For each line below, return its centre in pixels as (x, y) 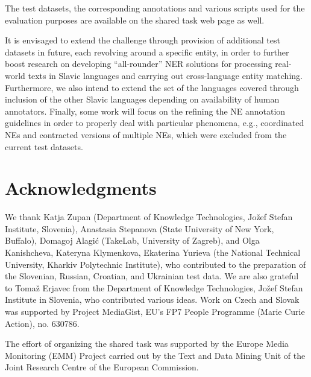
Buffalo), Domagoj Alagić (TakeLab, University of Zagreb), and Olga (132, 240)
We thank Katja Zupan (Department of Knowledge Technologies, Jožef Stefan (149, 217)
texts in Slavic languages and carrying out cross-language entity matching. (165, 75)
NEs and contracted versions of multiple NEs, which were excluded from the (146, 134)
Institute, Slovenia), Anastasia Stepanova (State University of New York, (140, 228)
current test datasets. (44, 146)
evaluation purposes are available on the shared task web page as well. (135, 20)
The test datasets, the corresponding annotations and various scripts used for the (155, 8)
